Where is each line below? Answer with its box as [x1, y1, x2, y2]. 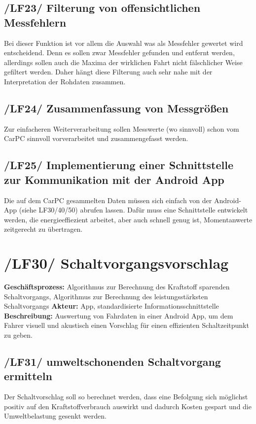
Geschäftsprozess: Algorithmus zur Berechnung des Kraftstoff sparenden [4, 282, 230, 292]
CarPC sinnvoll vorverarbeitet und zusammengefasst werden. [4, 133, 188, 143]
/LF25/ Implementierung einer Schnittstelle [4, 157, 234, 173]
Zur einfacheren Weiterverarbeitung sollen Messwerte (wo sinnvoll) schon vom [4, 123, 239, 134]
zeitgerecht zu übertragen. [4, 224, 83, 234]
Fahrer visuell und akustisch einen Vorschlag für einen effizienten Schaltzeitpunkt [4, 320, 249, 330]
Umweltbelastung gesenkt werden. [4, 411, 107, 421]
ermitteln [4, 368, 52, 384]
